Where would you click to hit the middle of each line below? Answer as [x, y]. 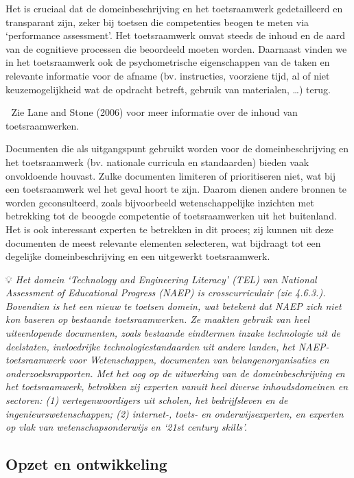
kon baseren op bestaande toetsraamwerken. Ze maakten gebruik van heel [158, 319]
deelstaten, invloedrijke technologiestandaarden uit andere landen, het [150, 346]
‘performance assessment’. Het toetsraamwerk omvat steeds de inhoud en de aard [175, 35]
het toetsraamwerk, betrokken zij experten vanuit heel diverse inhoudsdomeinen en [177, 386]
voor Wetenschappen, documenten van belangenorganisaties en [199, 360]
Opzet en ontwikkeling [86, 464]
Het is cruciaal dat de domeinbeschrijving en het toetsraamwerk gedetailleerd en [174, 8]
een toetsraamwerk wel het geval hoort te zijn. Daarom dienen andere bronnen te [176, 189]
